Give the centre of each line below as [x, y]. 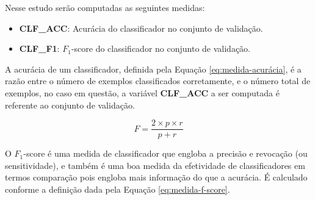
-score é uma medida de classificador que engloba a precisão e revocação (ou [165, 153]
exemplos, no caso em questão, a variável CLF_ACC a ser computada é [142, 92]
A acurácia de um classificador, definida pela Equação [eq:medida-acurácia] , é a [153, 69]
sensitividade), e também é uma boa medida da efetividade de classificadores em [155, 165]
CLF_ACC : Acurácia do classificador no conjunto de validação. [141, 28]
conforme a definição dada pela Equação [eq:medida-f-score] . [118, 189]
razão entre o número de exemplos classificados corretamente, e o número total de [158, 81]
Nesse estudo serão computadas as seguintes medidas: [105, 7]
